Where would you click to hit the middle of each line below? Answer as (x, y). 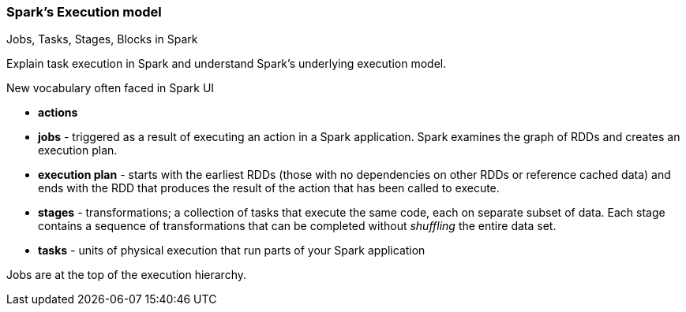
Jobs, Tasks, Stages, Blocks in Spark (102, 39)
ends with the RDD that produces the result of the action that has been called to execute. (269, 188)
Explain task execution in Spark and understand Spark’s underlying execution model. (227, 64)
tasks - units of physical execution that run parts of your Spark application (232, 251)
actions (58, 113)
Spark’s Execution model (84, 12)
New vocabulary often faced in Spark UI (111, 88)
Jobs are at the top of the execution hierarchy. (126, 275)
